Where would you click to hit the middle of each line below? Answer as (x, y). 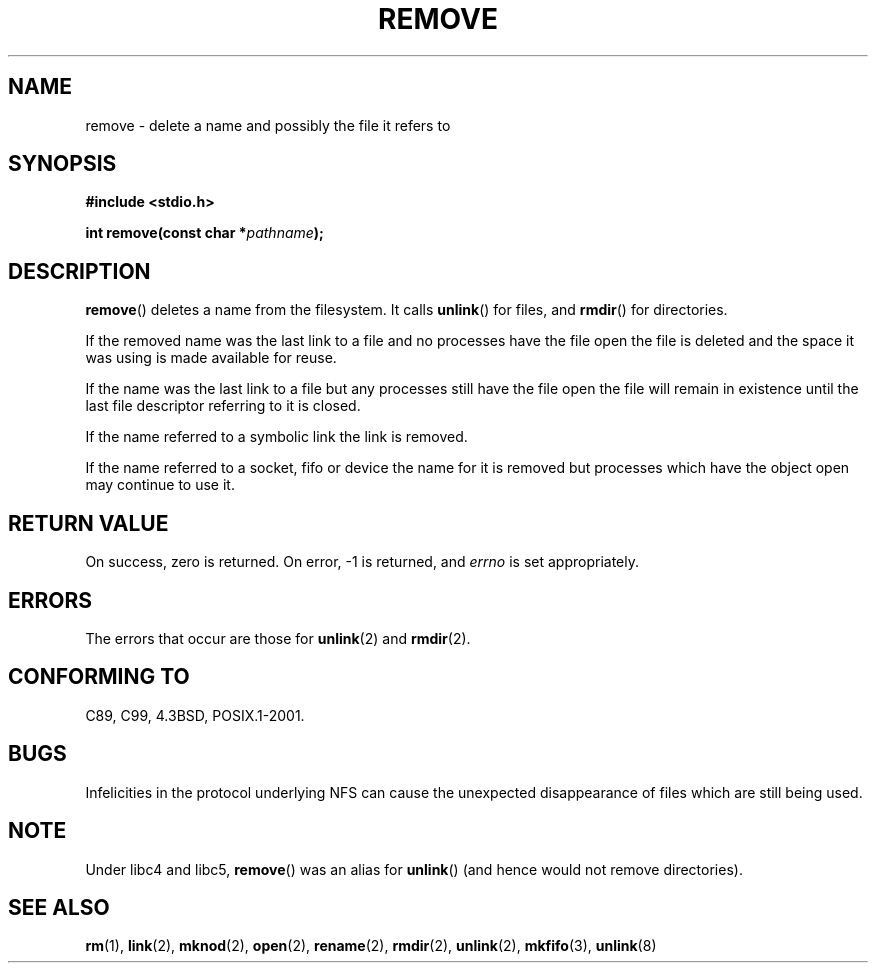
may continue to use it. (160, 485)
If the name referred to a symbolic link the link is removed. (276, 437)
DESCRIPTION (79, 271)
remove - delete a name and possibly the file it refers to (268, 125)
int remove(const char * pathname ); (204, 233)
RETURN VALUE (88, 523)
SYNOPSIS (62, 164)
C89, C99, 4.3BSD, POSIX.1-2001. (195, 715)
